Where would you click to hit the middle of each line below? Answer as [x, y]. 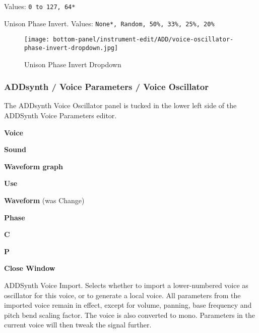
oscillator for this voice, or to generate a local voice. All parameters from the [122, 295]
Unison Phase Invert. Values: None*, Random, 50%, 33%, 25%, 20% [109, 23]
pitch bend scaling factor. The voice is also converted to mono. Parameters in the [130, 315]
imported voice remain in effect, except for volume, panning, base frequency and [128, 305]
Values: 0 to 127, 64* [40, 6]
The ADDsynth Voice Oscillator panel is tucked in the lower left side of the [120, 105]
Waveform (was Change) [44, 200]
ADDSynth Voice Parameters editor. [60, 115]
